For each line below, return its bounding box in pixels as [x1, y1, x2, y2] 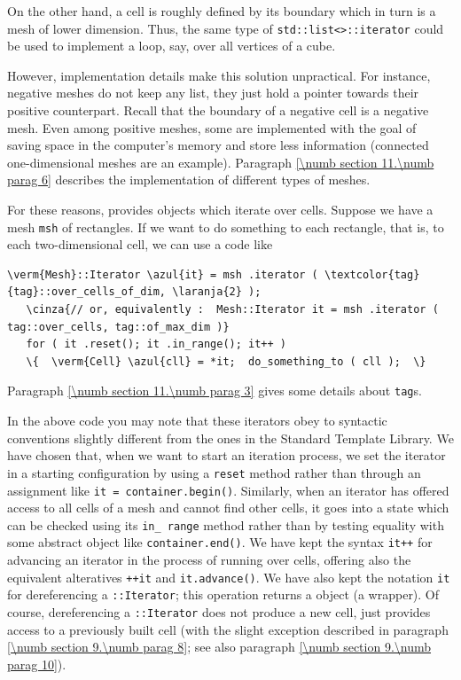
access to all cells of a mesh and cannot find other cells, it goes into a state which [7, 498, 449, 517]
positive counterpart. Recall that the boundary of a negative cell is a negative [7, 101, 429, 120]
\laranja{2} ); [172, 285, 262, 299]
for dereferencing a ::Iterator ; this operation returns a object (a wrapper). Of [7, 585, 440, 604]
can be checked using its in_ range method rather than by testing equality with [7, 515, 444, 534]
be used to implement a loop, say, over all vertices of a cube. [7, 36, 336, 55]
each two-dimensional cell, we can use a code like [7, 235, 273, 254]
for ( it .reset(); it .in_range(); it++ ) [26, 338, 286, 351]
